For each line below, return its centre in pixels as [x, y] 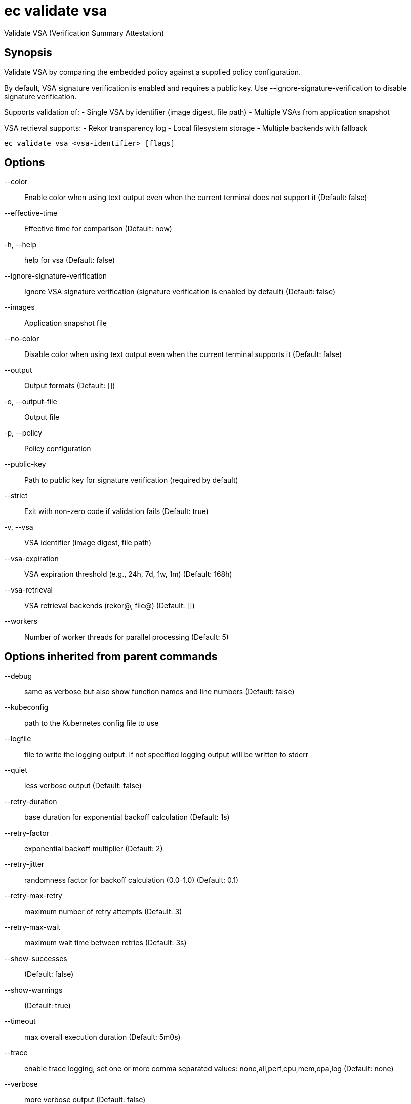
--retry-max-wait [32, 927]
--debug [18, 676]
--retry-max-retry [33, 896]
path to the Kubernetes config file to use [92, 723]
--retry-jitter [24, 864]
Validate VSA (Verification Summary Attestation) [84, 33]
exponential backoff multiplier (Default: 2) [94, 849]
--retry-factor [27, 833]
